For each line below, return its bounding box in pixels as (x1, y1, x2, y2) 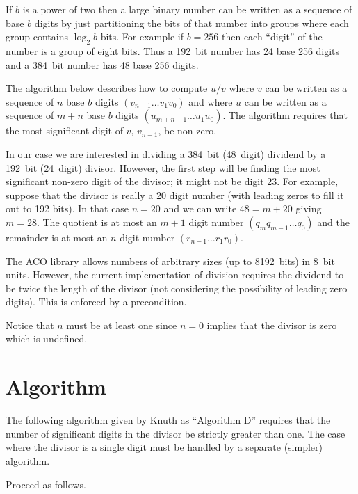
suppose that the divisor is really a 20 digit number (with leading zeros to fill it (6, 187, 344, 202)
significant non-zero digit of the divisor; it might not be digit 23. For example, (6, 174, 339, 189)
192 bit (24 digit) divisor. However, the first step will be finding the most (6, 160, 320, 175)
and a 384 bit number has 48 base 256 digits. (6, 57, 199, 72)
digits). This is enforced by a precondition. (6, 294, 187, 309)
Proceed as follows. (6, 477, 86, 491)
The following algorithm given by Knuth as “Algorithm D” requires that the (6, 413, 331, 427)
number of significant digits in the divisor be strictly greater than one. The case (6, 426, 345, 440)
